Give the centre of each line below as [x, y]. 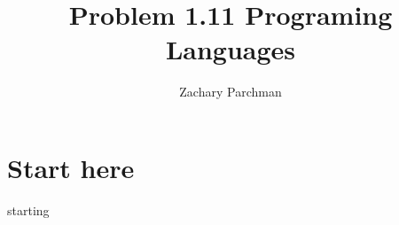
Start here [71, 167]
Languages [231, 49]
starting [28, 209]
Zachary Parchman [231, 92]
